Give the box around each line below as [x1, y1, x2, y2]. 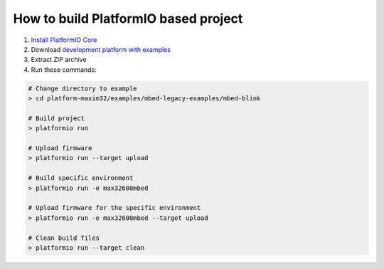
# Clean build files [28, 233, 100, 242]
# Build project [28, 114, 85, 122]
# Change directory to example [28, 84, 138, 93]
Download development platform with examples [31, 45, 171, 53]
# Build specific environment [28, 174, 134, 182]
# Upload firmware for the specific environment [28, 204, 201, 212]
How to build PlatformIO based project [13, 11, 243, 26]
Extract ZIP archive [31, 56, 87, 64]
